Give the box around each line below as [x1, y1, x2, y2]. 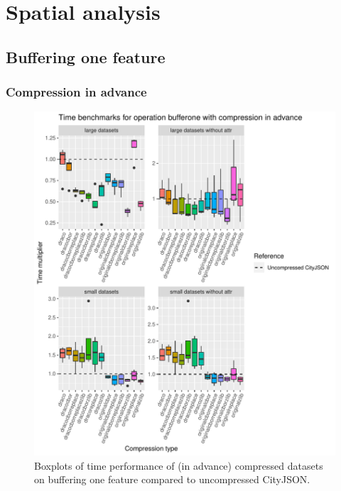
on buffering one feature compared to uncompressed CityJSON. [34, 472, 310, 487]
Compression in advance [6, 83, 147, 101]
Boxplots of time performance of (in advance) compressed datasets [34, 458, 323, 473]
